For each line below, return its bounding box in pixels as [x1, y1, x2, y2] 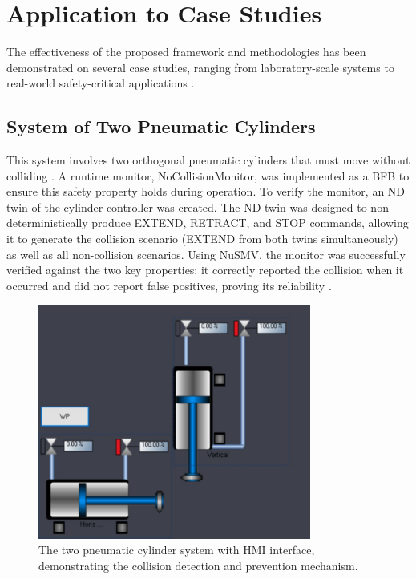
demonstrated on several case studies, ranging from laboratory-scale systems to [6, 59, 394, 75]
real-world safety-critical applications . [6, 75, 195, 91]
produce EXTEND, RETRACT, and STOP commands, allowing [91, 214, 409, 231]
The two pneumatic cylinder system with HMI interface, [38, 541, 315, 558]
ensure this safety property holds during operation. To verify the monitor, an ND [6, 183, 406, 200]
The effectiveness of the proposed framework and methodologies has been [6, 43, 366, 60]
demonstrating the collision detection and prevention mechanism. [38, 557, 358, 573]
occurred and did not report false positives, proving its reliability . [6, 277, 332, 294]
